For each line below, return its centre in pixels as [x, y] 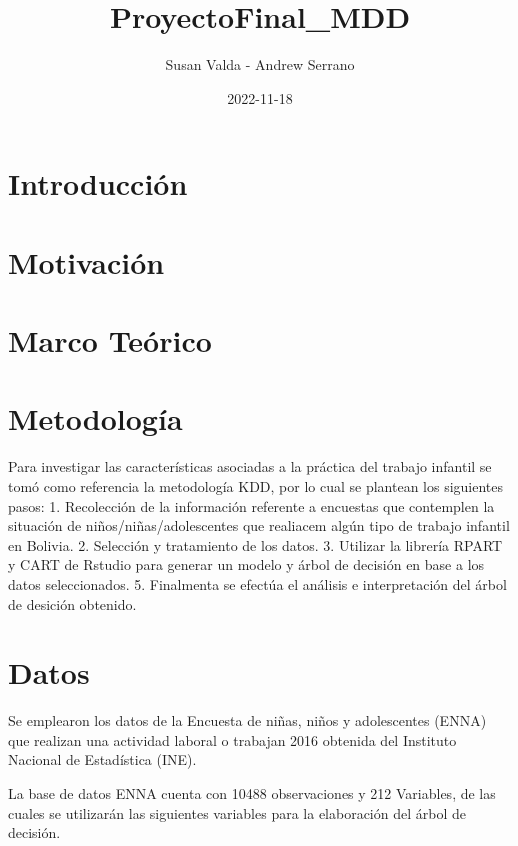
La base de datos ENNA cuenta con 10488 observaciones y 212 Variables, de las [252, 793]
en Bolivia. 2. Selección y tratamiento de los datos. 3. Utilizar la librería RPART [255, 544]
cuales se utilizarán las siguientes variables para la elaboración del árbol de [237, 812]
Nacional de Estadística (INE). [102, 759]
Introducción [98, 183]
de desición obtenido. [72, 603]
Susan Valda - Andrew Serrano [260, 64]
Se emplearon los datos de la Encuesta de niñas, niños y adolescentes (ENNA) [247, 720]
